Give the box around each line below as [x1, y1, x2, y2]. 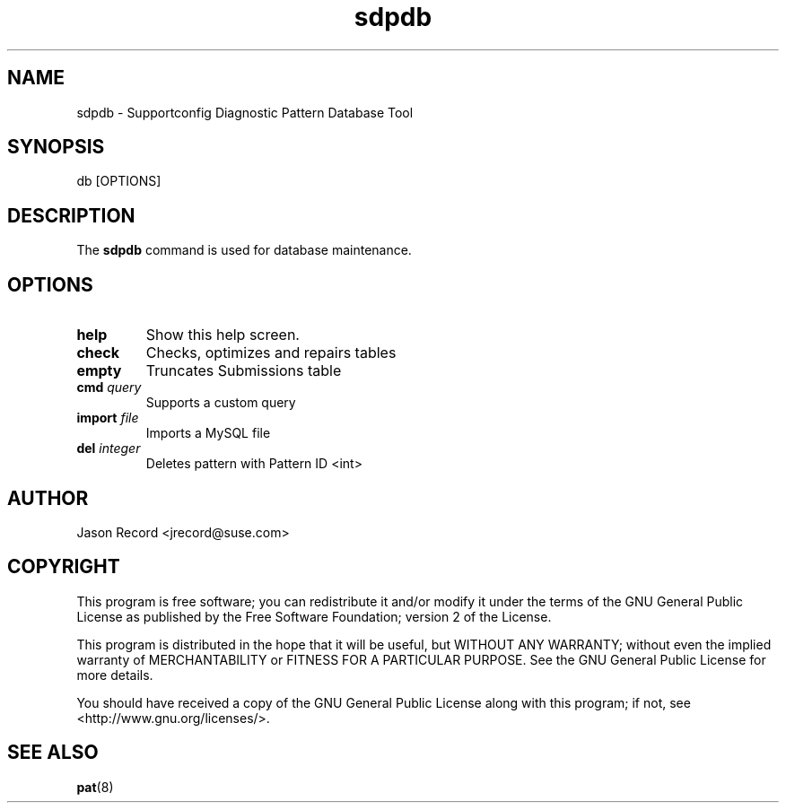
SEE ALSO [7, 741, 99, 764]
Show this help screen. [145, 326, 300, 344]
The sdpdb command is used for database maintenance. [76, 242, 412, 258]
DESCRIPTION [7, 204, 135, 227]
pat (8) [76, 779, 114, 795]
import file [76, 410, 139, 426]
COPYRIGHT [7, 555, 120, 579]
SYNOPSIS [7, 135, 105, 159]
